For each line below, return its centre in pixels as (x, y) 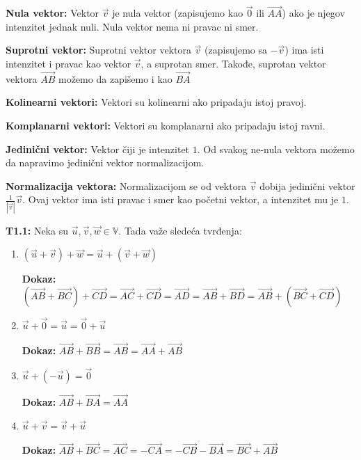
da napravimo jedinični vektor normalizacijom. (105, 162)
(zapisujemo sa (236, 50)
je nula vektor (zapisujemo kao (178, 13)
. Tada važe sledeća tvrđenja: (180, 230)
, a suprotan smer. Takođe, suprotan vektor (233, 63)
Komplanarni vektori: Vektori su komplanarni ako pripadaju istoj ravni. (166, 125)
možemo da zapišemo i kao (115, 78)
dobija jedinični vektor (307, 185)
